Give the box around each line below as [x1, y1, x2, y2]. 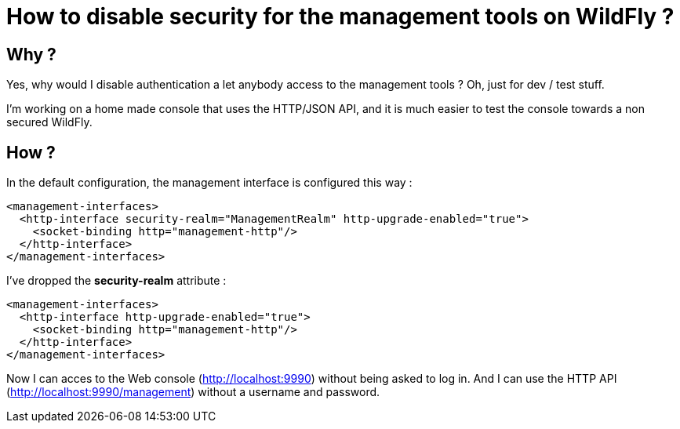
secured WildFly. [6, 115, 93, 129]
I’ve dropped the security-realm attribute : [6, 274, 227, 288]
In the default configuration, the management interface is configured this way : [6, 176, 413, 190]
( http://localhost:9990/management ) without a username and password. [6, 385, 380, 399]
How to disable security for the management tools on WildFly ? [6, 3, 675, 30]
